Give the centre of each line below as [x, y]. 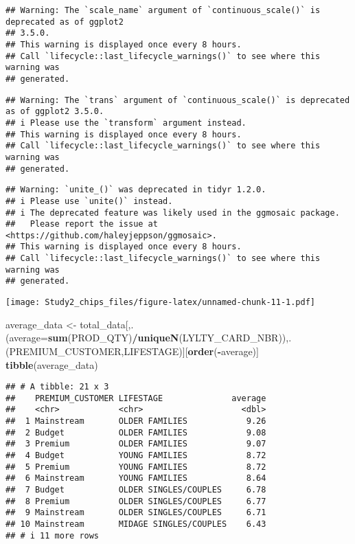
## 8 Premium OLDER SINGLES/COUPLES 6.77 [136, 501]
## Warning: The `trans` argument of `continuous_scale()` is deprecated [178, 100]
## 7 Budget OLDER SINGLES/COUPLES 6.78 [136, 490]
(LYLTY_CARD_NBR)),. [235, 338]
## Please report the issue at [82, 224]
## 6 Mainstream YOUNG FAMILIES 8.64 [136, 478]
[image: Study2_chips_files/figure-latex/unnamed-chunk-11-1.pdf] [161, 303]
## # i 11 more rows [53, 535]
